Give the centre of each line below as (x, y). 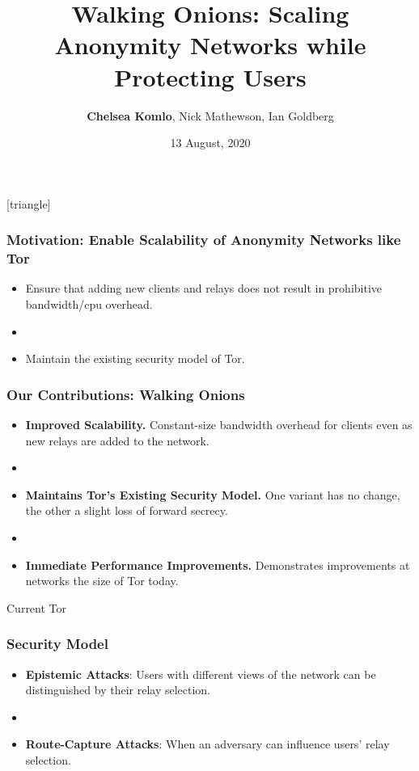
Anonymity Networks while (210, 45)
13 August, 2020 (210, 143)
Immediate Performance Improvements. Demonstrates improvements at (218, 565)
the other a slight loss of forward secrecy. (127, 510)
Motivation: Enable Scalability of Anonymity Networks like (204, 240)
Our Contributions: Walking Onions (126, 394)
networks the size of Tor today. (102, 581)
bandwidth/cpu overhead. (89, 304)
